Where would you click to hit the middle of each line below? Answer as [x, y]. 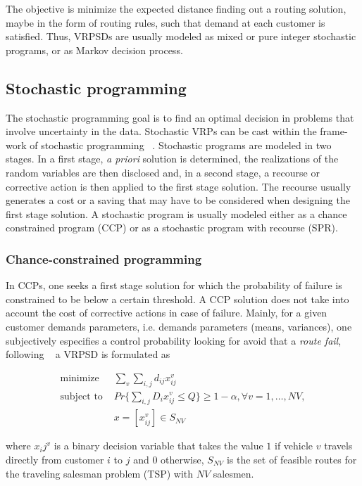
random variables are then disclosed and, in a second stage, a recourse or [163, 172]
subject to [81, 396]
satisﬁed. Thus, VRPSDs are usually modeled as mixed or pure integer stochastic [181, 36]
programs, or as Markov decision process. [94, 50]
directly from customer [55, 459]
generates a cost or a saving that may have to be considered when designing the [178, 200]
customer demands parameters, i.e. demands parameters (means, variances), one [179, 326]
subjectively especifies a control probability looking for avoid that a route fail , [174, 340]
